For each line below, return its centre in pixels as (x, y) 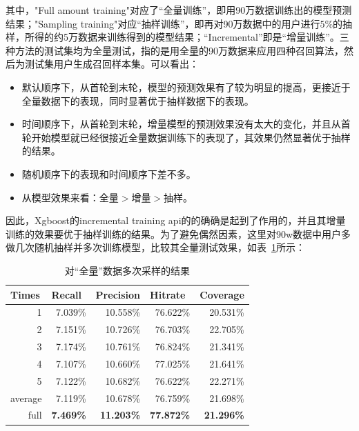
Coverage (222, 294)
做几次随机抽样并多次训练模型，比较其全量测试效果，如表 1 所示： (155, 247)
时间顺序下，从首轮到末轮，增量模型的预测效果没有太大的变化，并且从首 (186, 124)
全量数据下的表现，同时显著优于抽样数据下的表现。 (138, 100)
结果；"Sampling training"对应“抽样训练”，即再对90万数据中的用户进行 (163, 23)
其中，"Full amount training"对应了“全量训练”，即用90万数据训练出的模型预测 (179, 10)
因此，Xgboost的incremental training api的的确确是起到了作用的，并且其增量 (176, 220)
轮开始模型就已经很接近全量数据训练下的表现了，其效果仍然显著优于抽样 (186, 137)
